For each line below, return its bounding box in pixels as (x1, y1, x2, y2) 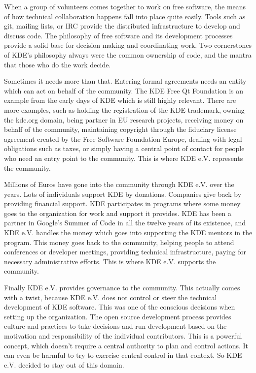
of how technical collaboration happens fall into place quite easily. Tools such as (4, 11, 246, 21)
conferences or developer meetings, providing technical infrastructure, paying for (4, 247, 246, 257)
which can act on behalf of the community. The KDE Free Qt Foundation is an (4, 85, 244, 95)
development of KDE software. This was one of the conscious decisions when (4, 302, 235, 312)
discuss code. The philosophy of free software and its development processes (4, 30, 233, 40)
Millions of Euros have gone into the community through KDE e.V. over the (4, 179, 234, 189)
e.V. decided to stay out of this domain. (4, 359, 124, 370)
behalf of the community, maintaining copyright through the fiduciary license (4, 124, 237, 134)
